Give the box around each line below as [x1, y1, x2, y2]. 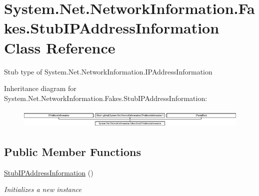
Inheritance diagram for [4, 83, 76, 93]
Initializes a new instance [4, 184, 81, 194]
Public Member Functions [4, 143, 141, 159]
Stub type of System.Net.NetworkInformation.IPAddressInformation [4, 66, 212, 76]
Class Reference [4, 37, 115, 57]
